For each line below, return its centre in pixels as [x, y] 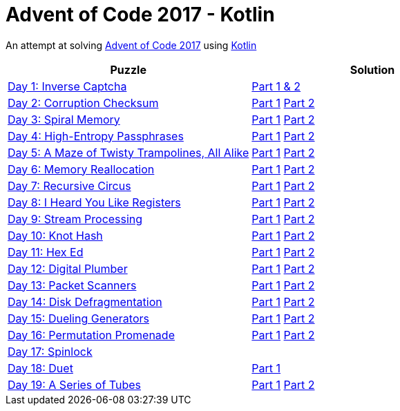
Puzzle [128, 69]
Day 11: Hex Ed [46, 252]
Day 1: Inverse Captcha [67, 86]
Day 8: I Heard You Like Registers [94, 202]
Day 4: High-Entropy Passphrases [96, 136]
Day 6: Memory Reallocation [81, 169]
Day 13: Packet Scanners [72, 285]
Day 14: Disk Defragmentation [85, 302]
